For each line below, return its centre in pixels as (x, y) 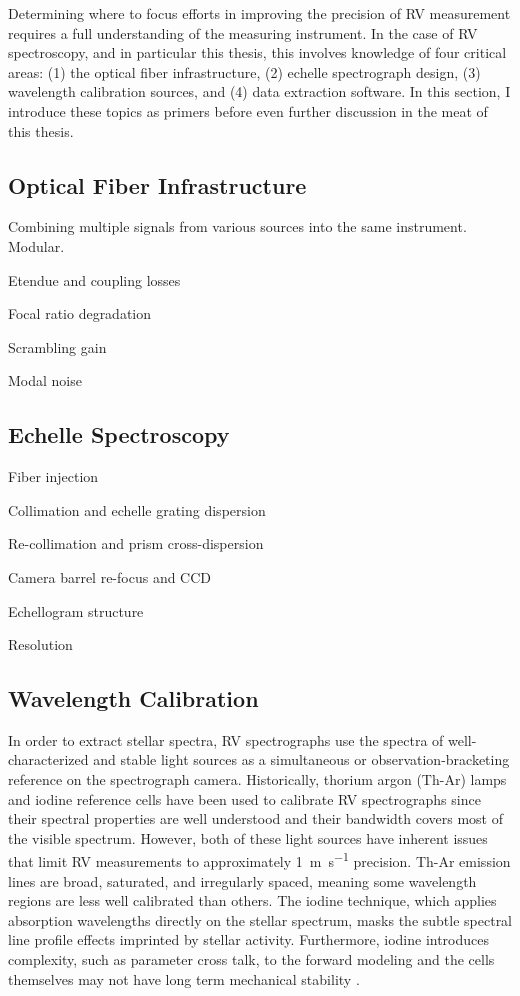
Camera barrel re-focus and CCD (110, 576)
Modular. (36, 245)
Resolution (40, 644)
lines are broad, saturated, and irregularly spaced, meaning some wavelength (242, 880)
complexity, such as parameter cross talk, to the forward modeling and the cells (251, 959)
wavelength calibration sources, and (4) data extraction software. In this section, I (259, 91)
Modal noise (45, 380)
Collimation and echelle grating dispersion (137, 509)
